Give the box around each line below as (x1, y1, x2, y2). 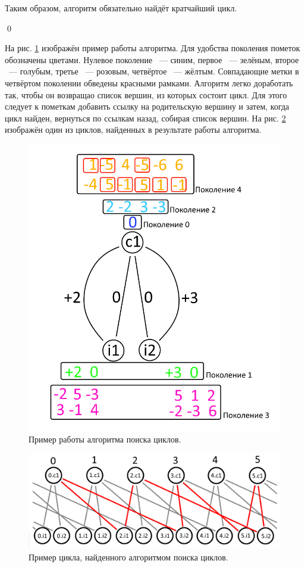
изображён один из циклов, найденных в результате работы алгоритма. (5, 123, 262, 136)
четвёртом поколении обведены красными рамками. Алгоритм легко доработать (5, 76, 293, 89)
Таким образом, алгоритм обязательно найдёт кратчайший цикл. (5, 2, 237, 14)
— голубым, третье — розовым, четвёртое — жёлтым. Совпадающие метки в (8, 65, 299, 77)
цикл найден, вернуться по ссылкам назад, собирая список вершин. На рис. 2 (5, 111, 286, 124)
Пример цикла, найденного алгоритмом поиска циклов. (29, 550, 228, 563)
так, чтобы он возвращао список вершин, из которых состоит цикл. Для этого (5, 88, 287, 101)
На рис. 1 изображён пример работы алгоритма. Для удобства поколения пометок (5, 42, 300, 54)
